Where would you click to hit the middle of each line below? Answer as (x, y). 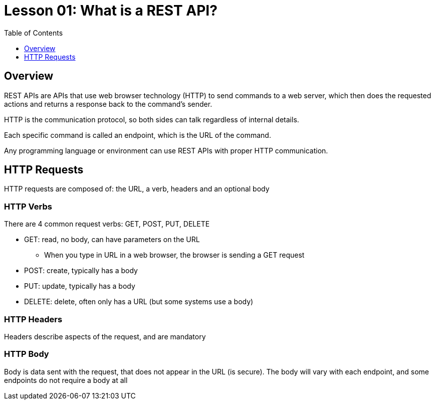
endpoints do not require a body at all (66, 380)
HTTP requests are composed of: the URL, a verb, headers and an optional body (137, 189)
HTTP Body (27, 354)
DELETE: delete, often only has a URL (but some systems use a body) (139, 302)
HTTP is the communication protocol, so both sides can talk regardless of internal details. (152, 119)
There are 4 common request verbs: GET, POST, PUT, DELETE (107, 224)
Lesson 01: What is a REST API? (111, 11)
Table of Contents (34, 33)
